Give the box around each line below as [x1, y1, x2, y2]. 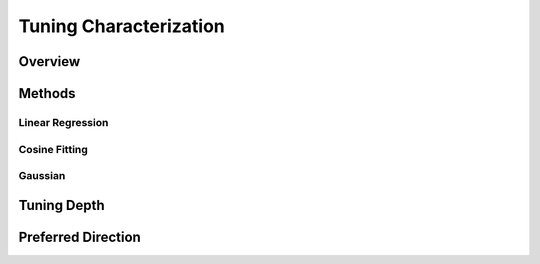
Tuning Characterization [18, 15, 225, 37]
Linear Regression [18, 115, 109, 129]
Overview [18, 53, 81, 70]
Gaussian [18, 169, 66, 183]
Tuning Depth [18, 196, 105, 214]
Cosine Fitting [18, 142, 89, 156]
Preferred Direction [18, 228, 142, 245]
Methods [18, 85, 76, 102]
